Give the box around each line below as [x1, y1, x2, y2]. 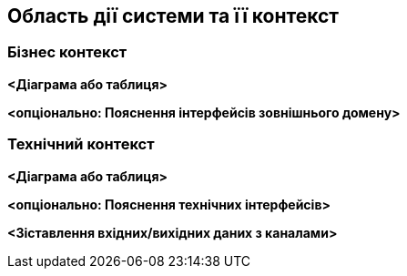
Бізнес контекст [7, 43, 127, 62]
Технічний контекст [7, 135, 155, 154]
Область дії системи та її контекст [7, 5, 340, 27]
